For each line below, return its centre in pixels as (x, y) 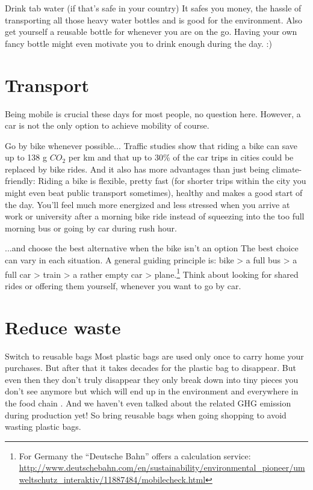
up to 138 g (26, 157)
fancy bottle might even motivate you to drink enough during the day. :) (138, 43)
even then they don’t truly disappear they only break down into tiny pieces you (152, 379)
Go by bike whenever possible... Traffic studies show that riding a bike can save (151, 145)
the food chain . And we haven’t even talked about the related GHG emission (148, 403)
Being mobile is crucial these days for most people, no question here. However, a (153, 113)
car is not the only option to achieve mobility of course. (107, 125)
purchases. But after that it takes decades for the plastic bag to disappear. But (150, 368)
